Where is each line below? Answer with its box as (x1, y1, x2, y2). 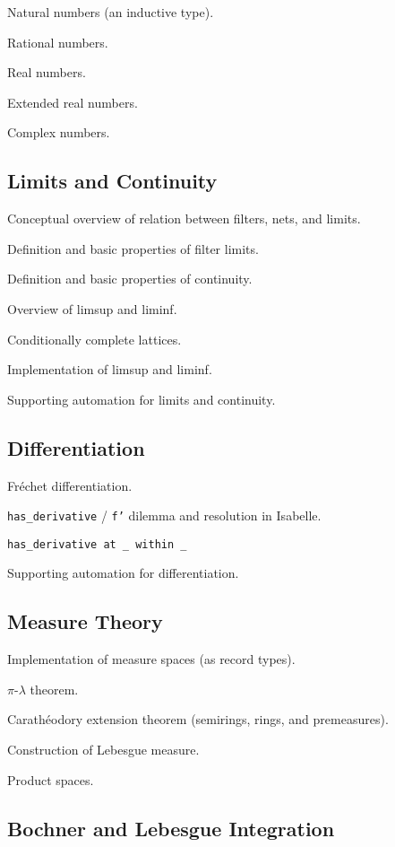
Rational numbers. (7, 32, 108, 51)
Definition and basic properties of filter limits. (7, 239, 259, 258)
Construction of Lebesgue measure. (7, 740, 200, 759)
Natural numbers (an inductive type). (7, 3, 214, 21)
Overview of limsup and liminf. (7, 299, 177, 318)
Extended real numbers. (7, 92, 138, 111)
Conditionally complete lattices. (7, 329, 182, 348)
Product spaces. (7, 770, 94, 789)
